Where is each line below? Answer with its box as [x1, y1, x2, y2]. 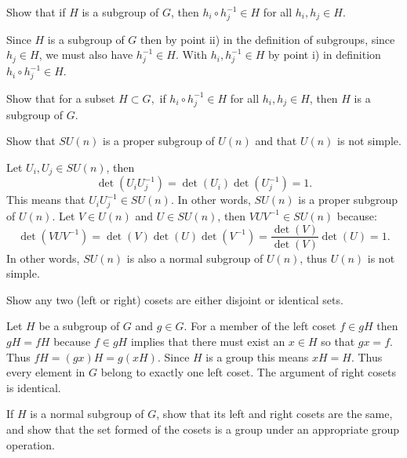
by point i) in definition [267, 46, 381, 63]
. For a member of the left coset [184, 318, 336, 334]
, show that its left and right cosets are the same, [156, 405, 393, 422]
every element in [6, 364, 85, 380]
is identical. [6, 379, 61, 395]
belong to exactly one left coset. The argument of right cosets [100, 364, 397, 380]
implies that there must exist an [130, 333, 285, 349]
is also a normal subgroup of [126, 249, 263, 266]
